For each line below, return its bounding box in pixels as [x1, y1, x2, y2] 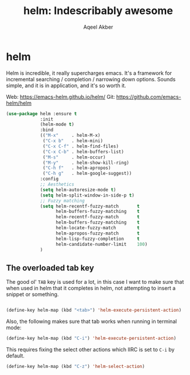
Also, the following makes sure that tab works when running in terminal [6, 318, 177, 325]
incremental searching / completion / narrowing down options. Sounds [6, 75, 176, 82]
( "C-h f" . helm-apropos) [43, 165, 111, 171]
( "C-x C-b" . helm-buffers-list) [43, 149, 125, 154]
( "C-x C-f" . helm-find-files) [43, 143, 119, 149]
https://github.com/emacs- [116, 93, 181, 100]
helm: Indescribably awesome [23, 4, 174, 18]
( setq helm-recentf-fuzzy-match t [40, 203, 140, 209]
